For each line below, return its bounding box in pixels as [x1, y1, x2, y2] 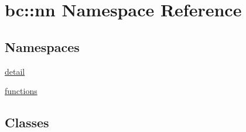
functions [5, 85, 37, 97]
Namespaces [5, 37, 80, 55]
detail [5, 65, 25, 77]
